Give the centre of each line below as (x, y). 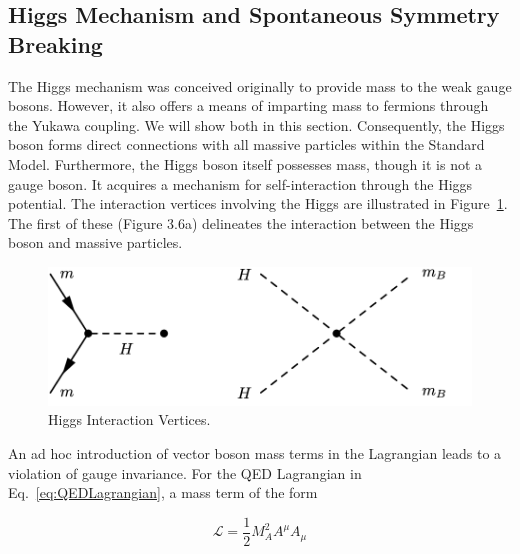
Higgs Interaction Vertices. (129, 419)
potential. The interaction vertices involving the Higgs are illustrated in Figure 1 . (258, 203)
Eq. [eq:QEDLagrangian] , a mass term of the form (163, 492)
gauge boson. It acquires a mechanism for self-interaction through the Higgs (240, 183)
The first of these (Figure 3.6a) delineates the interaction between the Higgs (241, 222)
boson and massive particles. (95, 242)
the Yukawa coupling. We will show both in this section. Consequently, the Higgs (256, 124)
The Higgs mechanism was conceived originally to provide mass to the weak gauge (260, 85)
